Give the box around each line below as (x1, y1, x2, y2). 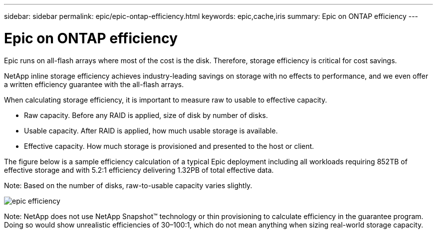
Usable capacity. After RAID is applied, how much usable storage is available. (24, 126, 278, 135)
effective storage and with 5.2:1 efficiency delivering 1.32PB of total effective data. (4, 165, 274, 174)
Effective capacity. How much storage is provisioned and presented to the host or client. (24, 141, 314, 150)
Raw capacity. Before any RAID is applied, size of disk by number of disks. (24, 111, 268, 119)
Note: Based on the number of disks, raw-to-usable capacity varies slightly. (4, 181, 252, 190)
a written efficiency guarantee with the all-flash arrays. (4, 80, 184, 89)
